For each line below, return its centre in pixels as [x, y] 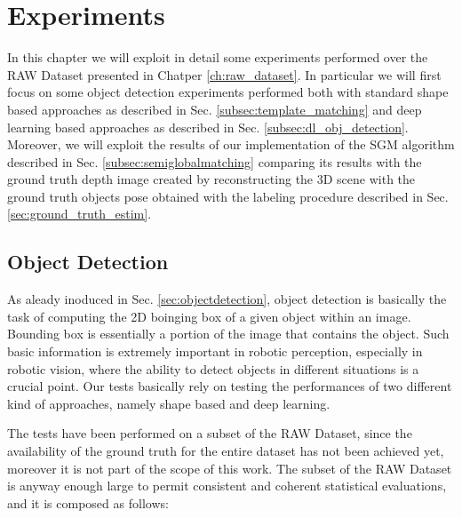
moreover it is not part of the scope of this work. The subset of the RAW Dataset [230, 468]
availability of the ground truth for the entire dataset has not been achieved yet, [226, 451]
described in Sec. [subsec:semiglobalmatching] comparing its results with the [215, 161]
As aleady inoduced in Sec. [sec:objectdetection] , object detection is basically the [227, 299]
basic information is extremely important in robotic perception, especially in [215, 351]
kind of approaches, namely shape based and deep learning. [169, 403]
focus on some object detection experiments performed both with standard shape [228, 92]
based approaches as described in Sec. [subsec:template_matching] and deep [215, 109]
